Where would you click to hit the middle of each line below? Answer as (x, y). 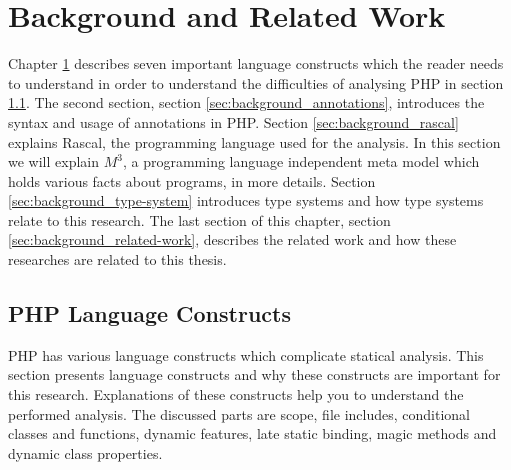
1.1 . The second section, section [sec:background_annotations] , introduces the (246, 102)
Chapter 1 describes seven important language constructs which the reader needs (256, 63)
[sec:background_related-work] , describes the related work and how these (232, 239)
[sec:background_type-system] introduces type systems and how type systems (246, 200)
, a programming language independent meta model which (301, 161)
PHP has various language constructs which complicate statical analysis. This (246, 354)
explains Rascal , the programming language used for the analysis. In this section (254, 141)
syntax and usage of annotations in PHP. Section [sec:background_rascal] (233, 121)
